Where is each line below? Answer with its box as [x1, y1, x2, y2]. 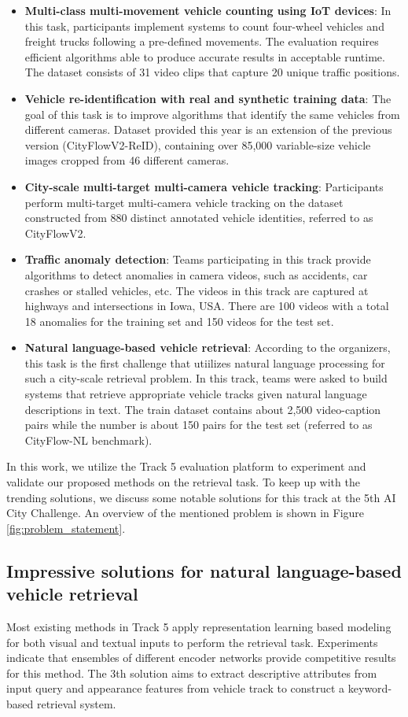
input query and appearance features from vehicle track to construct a [6, 680, 345, 697]
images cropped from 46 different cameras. [24, 152, 230, 168]
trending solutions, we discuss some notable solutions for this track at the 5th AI [6, 489, 396, 505]
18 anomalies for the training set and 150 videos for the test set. [24, 312, 334, 329]
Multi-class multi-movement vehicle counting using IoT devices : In [24, 2, 391, 18]
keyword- [347, 680, 392, 697]
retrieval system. [36, 695, 116, 711]
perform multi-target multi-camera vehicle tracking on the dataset [24, 194, 344, 210]
